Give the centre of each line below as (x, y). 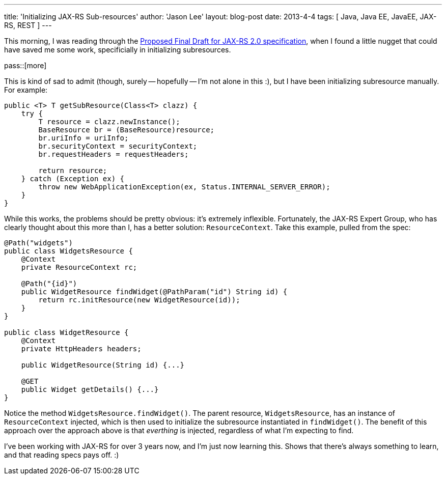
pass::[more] (25, 65)
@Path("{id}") (49, 284)
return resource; (73, 171)
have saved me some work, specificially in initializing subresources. (118, 50)
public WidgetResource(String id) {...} (103, 365)
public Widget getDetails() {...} (90, 389)
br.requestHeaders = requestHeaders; (114, 154)
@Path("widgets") (38, 243)
